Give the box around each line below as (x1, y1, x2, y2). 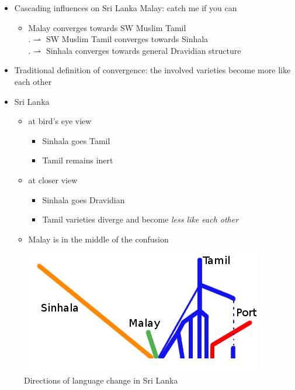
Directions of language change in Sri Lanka (24, 374, 178, 386)
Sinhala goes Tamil (42, 134, 110, 146)
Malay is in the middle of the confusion (28, 232, 169, 245)
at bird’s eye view (28, 115, 92, 127)
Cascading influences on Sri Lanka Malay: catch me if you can (14, 2, 237, 13)
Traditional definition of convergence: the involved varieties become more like (14, 64, 291, 76)
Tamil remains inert (42, 154, 113, 166)
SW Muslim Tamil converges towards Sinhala (46, 33, 209, 45)
